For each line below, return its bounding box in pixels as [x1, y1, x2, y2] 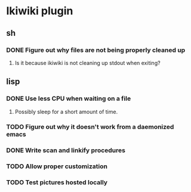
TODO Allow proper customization [6, 162, 107, 171]
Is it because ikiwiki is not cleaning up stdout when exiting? [14, 59, 161, 66]
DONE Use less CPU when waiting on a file [6, 94, 131, 103]
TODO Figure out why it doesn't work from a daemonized [6, 123, 174, 131]
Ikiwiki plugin [6, 4, 73, 18]
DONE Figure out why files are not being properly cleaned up [6, 46, 186, 54]
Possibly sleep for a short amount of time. [14, 108, 118, 115]
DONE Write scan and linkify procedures [6, 146, 125, 154]
